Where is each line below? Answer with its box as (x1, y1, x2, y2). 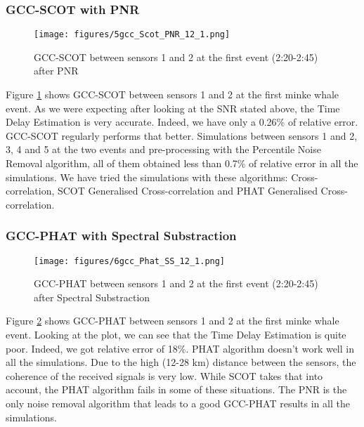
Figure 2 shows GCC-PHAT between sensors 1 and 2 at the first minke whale (6, 313, 339, 328)
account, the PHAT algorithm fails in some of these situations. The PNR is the (6, 382, 347, 397)
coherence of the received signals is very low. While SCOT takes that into (6, 368, 323, 383)
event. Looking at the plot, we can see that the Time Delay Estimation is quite (6, 327, 346, 342)
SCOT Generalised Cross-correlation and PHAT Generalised (57, 183, 318, 198)
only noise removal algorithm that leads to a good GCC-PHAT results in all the (6, 396, 350, 411)
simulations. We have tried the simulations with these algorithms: (6, 169, 288, 184)
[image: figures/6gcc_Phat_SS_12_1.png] (34, 256, 226, 266)
